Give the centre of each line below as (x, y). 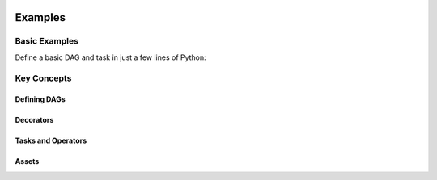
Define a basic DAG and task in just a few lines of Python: (110, 57)
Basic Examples (47, 41)
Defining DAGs (40, 99)
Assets (27, 161)
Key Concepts (43, 78)
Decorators (34, 120)
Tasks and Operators (51, 140)
